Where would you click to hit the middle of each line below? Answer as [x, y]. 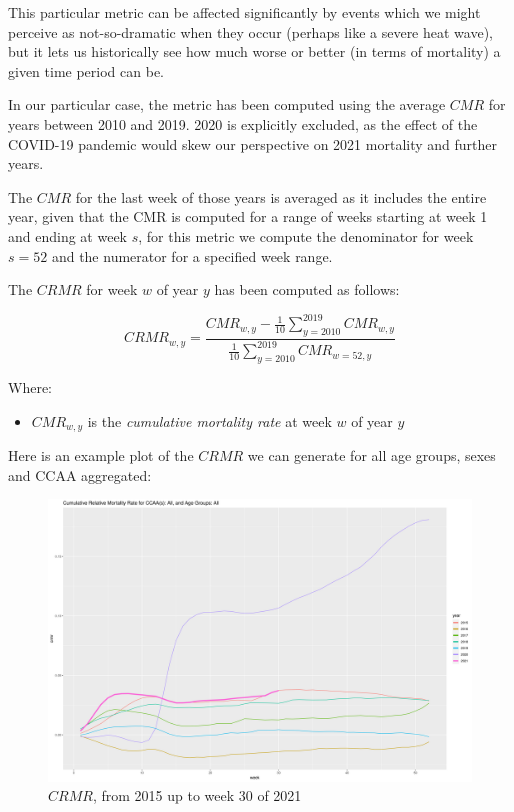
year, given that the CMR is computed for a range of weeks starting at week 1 [248, 216]
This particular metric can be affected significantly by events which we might [244, 12]
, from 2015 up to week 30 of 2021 [197, 795]
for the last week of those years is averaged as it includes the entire [281, 196]
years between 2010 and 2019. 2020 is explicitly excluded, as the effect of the [243, 123]
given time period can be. [86, 70]
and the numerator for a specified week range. [192, 255]
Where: [30, 387]
